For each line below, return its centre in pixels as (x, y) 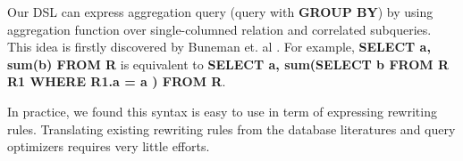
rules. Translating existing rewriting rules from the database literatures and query (231, 129)
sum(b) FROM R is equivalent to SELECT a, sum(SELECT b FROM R (228, 64)
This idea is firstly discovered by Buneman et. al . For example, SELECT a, (219, 47)
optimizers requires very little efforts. (109, 146)
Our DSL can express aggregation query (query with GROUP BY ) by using (220, 12)
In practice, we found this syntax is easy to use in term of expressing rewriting (222, 111)
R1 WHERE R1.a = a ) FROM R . (117, 81)
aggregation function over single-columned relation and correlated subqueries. (219, 29)
